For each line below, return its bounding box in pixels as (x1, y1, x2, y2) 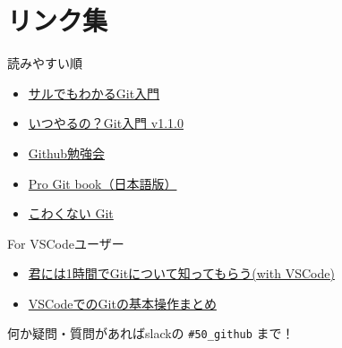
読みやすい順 (7, 54, 82, 72)
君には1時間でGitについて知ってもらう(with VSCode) (28, 264, 335, 283)
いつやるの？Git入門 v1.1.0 (28, 114, 184, 132)
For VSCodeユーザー (7, 233, 124, 252)
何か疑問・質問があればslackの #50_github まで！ (7, 324, 295, 343)
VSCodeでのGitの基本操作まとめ (28, 293, 217, 312)
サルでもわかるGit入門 (28, 83, 160, 102)
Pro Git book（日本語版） (28, 174, 177, 192)
